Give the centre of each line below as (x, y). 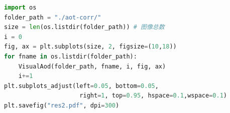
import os (20, 7)
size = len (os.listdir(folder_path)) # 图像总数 (84, 27)
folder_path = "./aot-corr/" (53, 17)
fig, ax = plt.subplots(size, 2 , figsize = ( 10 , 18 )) (90, 47)
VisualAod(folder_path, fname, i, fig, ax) (92, 66)
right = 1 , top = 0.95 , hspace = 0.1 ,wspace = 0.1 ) (153, 96)
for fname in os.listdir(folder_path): (71, 56)
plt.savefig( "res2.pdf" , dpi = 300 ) (62, 105)
